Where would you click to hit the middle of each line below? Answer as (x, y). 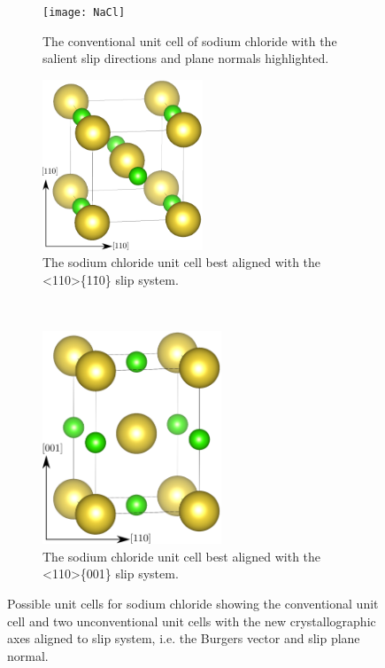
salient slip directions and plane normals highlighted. (186, 58)
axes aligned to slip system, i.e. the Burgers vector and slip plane (184, 638)
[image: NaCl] (84, 12)
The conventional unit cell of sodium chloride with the (190, 40)
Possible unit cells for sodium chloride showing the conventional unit (193, 603)
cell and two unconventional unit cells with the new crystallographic (192, 621)
